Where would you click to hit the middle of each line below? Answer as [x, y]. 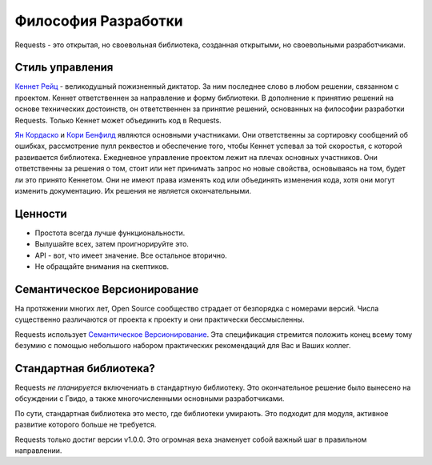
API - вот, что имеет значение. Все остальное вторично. [131, 255]
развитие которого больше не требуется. [86, 425]
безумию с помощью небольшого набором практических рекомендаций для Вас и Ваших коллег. [183, 346]
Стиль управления [64, 68]
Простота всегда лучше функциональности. [110, 233]
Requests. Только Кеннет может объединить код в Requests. [118, 120]
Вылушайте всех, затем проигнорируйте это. [112, 244]
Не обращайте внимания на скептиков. [102, 267]
